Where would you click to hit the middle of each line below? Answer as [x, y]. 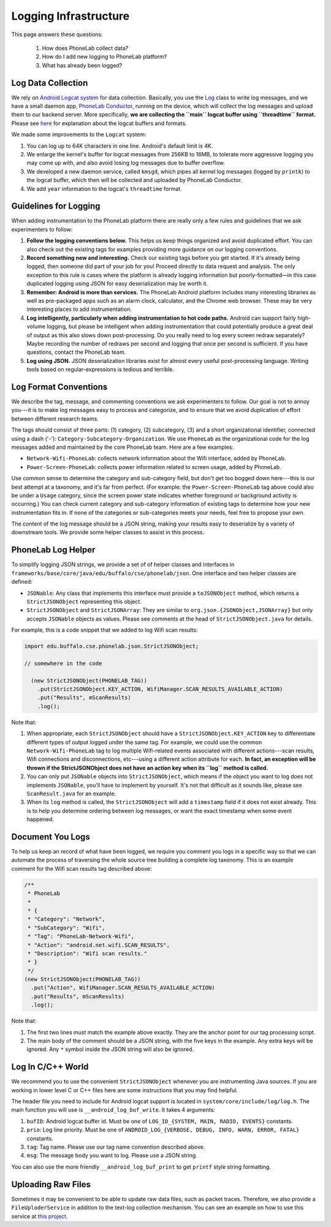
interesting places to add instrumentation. [79, 309]
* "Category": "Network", [67, 919]
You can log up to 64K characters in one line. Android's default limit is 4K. [120, 146]
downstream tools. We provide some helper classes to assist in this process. [108, 532]
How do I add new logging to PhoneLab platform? [105, 57]
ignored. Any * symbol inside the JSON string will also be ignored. [110, 1049]
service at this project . [40, 1216]
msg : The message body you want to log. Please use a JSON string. [112, 1155]
